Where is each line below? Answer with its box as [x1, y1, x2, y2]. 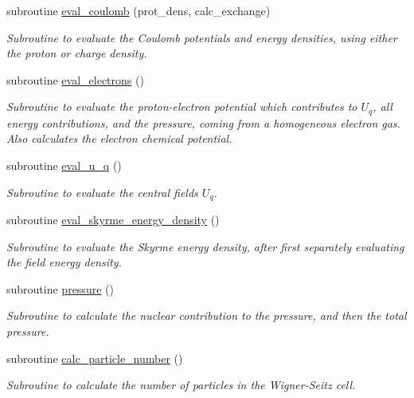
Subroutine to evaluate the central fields [6, 183, 198, 200]
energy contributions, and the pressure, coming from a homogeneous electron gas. [6, 114, 400, 131]
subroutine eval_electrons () [6, 71, 144, 88]
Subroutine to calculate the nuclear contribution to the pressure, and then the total [6, 307, 407, 324]
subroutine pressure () [6, 280, 114, 297]
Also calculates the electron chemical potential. [6, 130, 232, 147]
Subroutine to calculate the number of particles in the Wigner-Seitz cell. [6, 376, 356, 393]
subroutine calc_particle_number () [6, 349, 183, 366]
